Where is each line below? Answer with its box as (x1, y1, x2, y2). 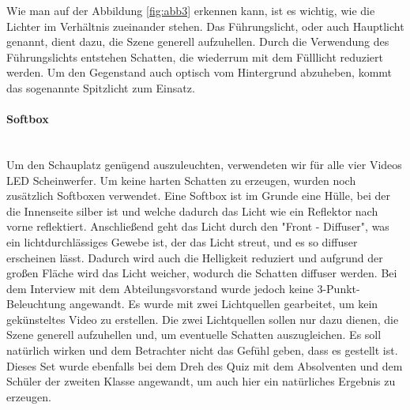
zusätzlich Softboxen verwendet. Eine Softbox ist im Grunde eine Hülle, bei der (6, 187, 390, 204)
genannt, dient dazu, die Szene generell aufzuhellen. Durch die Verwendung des (6, 33, 389, 50)
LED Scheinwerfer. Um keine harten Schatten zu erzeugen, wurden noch (6, 171, 356, 188)
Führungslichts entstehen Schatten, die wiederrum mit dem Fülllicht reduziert (6, 48, 384, 65)
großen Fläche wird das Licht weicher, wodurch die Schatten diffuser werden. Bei (6, 265, 397, 281)
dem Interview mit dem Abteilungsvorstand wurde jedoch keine (6, 280, 314, 296)
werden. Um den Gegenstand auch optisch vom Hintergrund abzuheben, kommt (6, 64, 393, 81)
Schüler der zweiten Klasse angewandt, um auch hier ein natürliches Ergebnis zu (6, 373, 396, 389)
